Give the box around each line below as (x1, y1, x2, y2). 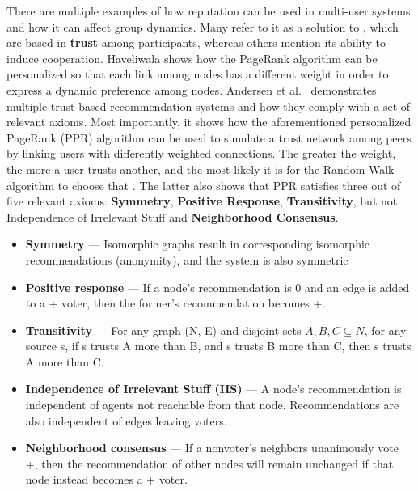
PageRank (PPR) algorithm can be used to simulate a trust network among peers (6, 129, 412, 146)
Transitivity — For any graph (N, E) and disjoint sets (25, 321, 302, 338)
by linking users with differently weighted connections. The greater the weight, (6, 145, 396, 162)
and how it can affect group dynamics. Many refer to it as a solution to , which (6, 18, 399, 35)
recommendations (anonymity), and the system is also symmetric (25, 251, 348, 268)
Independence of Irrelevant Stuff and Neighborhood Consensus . (6, 208, 339, 225)
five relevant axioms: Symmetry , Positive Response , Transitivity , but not (6, 193, 398, 210)
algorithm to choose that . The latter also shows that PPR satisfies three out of (6, 176, 401, 193)
